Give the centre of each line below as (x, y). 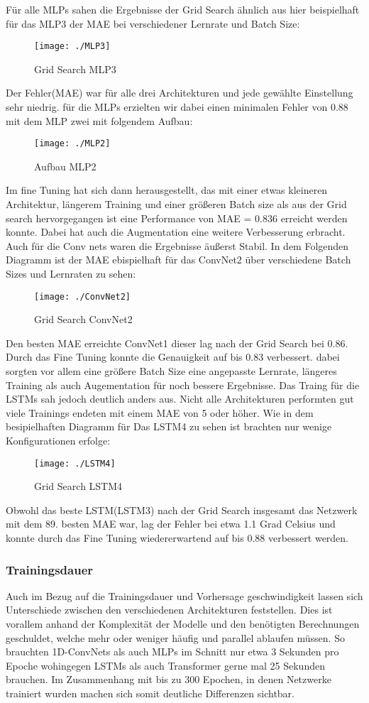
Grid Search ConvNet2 (83, 319)
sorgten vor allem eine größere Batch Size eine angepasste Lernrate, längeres (171, 371)
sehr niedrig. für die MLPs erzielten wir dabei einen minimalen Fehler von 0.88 (177, 107)
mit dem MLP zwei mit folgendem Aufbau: (99, 120)
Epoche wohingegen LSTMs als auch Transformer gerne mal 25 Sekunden (165, 665)
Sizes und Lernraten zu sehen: (71, 274)
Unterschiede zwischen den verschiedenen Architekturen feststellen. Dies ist (169, 610)
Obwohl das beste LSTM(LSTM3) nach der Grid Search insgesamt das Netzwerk (182, 509)
